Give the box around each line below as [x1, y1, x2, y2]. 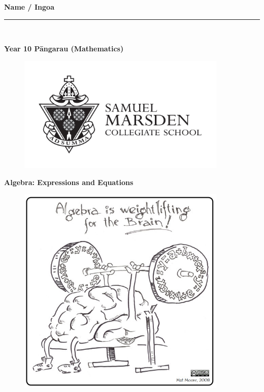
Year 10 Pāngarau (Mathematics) [4, 43, 124, 54]
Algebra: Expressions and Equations [4, 176, 134, 187]
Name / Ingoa [4, 2, 54, 12]
